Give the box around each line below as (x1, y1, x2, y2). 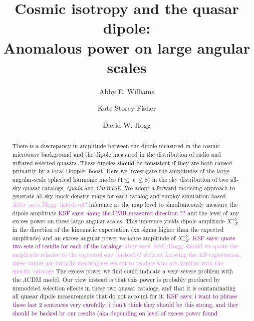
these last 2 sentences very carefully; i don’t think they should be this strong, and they (12, 300, 239, 309)
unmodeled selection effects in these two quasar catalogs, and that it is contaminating (12, 283, 236, 292)
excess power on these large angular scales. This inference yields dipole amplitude (12, 217, 225, 225)
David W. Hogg (103, 119, 151, 130)
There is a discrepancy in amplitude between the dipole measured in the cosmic (12, 142, 220, 150)
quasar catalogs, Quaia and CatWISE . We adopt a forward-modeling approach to (23, 183, 235, 192)
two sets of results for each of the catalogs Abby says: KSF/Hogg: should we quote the (12, 242, 238, 250)
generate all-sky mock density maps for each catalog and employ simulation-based (12, 192, 226, 200)
